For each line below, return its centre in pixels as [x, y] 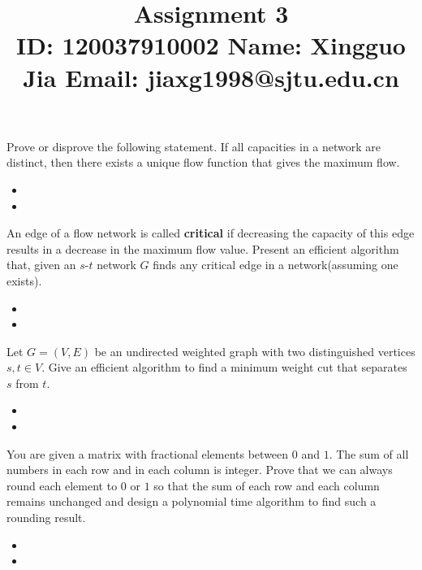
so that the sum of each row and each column [267, 485]
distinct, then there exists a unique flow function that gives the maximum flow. [203, 162]
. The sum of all [369, 453]
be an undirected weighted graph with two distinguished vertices [255, 351]
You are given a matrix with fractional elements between [148, 453]
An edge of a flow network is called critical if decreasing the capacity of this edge [211, 233]
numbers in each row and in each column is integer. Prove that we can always [200, 470]
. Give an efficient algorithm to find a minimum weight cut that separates [224, 367]
